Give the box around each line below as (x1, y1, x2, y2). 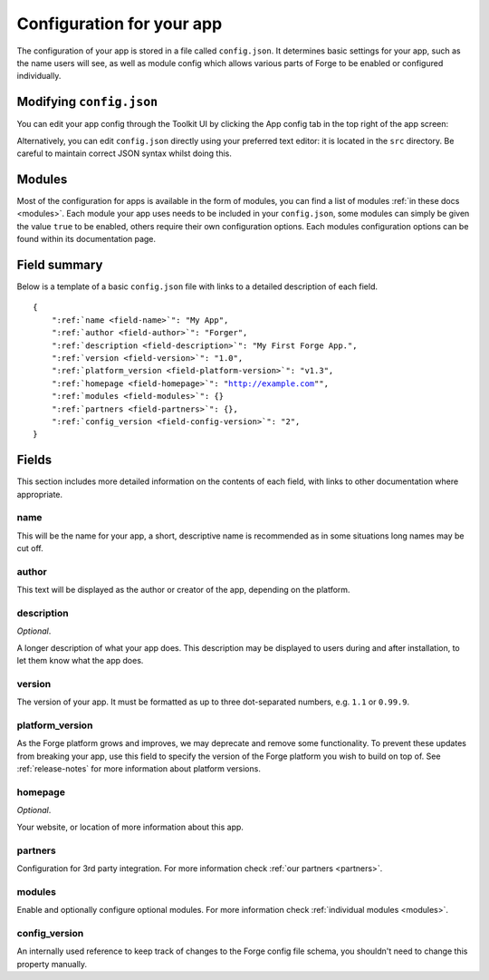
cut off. (16, 543, 44, 554)
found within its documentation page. (16, 234, 157, 245)
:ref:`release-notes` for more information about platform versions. (16, 763, 262, 774)
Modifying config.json (16, 94, 158, 110)
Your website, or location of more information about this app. (16, 821, 244, 832)
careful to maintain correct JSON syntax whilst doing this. (16, 148, 233, 159)
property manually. (16, 958, 88, 969)
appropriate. (16, 489, 63, 500)
